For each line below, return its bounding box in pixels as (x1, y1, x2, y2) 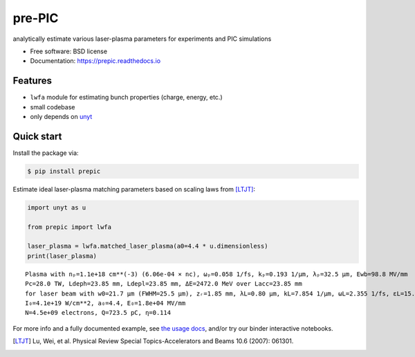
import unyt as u (27, 203, 86, 211)
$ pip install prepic (27, 167, 101, 175)
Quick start (12, 130, 62, 142)
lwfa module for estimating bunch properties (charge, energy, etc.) (30, 93, 223, 102)
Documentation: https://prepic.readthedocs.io (30, 57, 161, 65)
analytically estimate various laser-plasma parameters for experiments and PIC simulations (12, 35, 272, 43)
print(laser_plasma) (27, 252, 97, 259)
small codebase (30, 102, 75, 111)
